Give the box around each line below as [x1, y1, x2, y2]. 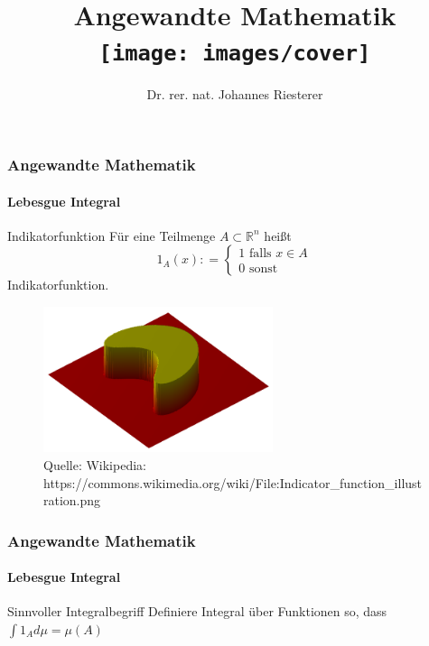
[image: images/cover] [98, 41, 371, 67]
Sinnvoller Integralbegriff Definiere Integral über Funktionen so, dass [7, 602, 387, 621]
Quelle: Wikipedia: [43, 455, 146, 474]
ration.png [43, 491, 101, 510]
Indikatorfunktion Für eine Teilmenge [7, 226, 216, 245]
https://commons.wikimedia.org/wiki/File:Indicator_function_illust [43, 473, 423, 492]
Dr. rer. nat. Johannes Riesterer [146, 85, 323, 104]
